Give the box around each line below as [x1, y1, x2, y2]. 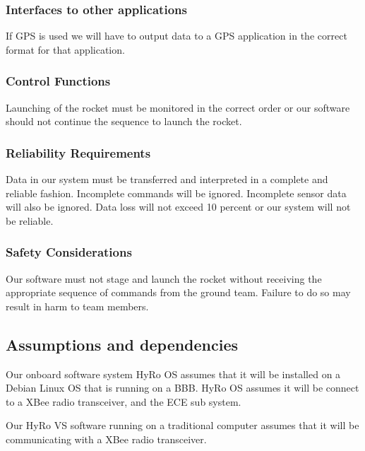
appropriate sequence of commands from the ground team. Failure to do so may [6, 285, 351, 300]
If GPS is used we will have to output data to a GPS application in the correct [6, 28, 347, 43]
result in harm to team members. [6, 298, 149, 313]
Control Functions [6, 72, 111, 90]
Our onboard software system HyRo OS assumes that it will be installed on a [6, 366, 341, 381]
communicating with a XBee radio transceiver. [6, 431, 207, 446]
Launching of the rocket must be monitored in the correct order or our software [6, 100, 350, 115]
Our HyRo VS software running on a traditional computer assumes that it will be [6, 418, 359, 433]
